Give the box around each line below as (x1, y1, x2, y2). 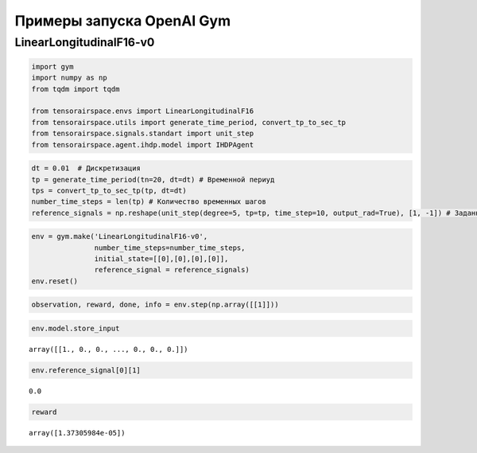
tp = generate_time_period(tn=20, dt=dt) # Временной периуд (31, 175, 275, 184)
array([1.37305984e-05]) (29, 428, 126, 437)
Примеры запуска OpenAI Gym (14, 12, 231, 29)
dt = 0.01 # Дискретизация (31, 164, 141, 173)
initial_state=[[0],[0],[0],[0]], (94, 255, 229, 264)
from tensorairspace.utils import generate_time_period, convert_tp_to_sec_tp (31, 118, 346, 127)
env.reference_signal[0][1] (31, 365, 141, 374)
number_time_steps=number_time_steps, (94, 243, 246, 252)
